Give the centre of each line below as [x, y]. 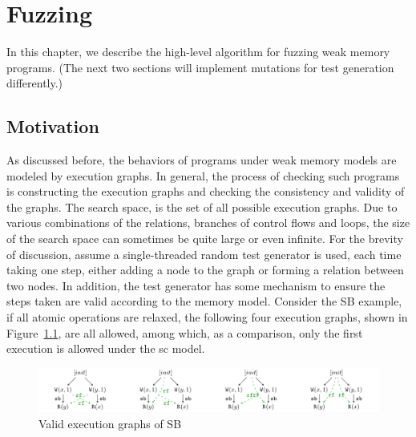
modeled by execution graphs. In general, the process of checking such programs [203, 175]
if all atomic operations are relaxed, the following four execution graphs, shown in [207, 317]
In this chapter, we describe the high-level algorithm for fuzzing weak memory [198, 52]
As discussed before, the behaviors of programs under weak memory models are [202, 160]
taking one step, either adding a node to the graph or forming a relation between [205, 270]
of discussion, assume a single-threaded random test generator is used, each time [204, 254]
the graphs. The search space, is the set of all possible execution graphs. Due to [202, 206]
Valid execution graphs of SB [110, 423]
